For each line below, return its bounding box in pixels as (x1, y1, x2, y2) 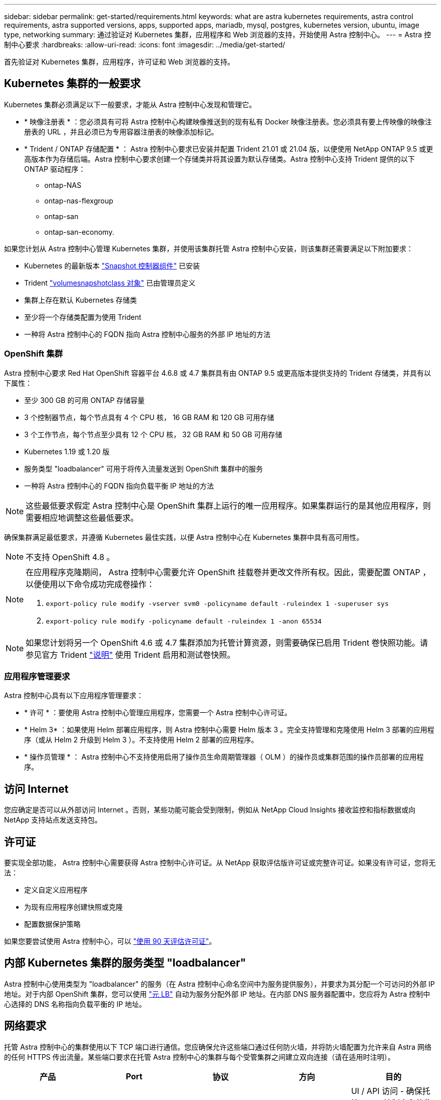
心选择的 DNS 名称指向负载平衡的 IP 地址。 (4, 999, 146, 1008)
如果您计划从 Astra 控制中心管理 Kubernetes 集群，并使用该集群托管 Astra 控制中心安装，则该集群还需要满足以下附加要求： (4, 244, 414, 253)
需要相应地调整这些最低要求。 (26, 512, 139, 523)
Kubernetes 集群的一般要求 (4, 77, 141, 90)
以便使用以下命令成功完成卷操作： (26, 579, 155, 589)
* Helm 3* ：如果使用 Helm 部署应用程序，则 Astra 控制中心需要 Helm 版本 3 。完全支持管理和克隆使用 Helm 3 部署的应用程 (24, 725, 434, 734)
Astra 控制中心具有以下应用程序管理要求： (4, 691, 143, 700)
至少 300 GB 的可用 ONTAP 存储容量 (24, 395, 145, 404)
